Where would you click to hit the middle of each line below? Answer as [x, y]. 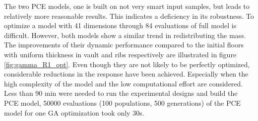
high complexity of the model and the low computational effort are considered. [124, 83]
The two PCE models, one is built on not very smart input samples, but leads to [127, 6]
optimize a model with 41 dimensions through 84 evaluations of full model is [120, 25]
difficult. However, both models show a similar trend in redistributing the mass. [125, 35]
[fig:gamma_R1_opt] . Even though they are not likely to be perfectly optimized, [127, 64]
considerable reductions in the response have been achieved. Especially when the [126, 74]
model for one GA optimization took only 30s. [74, 112]
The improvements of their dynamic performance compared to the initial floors [124, 45]
